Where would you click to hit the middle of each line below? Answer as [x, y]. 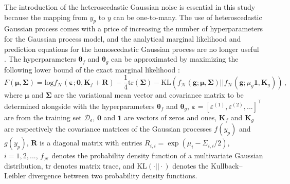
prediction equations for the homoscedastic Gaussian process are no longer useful [132, 49]
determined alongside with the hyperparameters [79, 106]
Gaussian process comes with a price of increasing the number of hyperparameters [133, 29]
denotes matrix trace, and [94, 165]
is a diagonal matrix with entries [91, 143]
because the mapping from [46, 17]
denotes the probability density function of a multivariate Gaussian [157, 155]
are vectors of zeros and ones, [170, 117]
